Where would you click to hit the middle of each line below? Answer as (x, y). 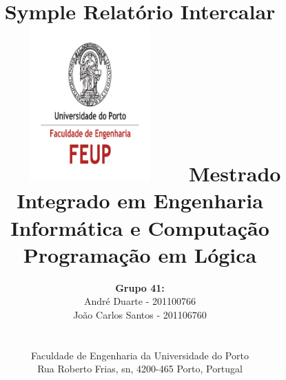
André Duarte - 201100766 (140, 301)
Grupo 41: (140, 287)
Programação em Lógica (140, 254)
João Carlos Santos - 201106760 (140, 314)
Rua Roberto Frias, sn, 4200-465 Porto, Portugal (140, 369)
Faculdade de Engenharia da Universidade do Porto (140, 355)
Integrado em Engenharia (140, 200)
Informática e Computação (140, 227)
